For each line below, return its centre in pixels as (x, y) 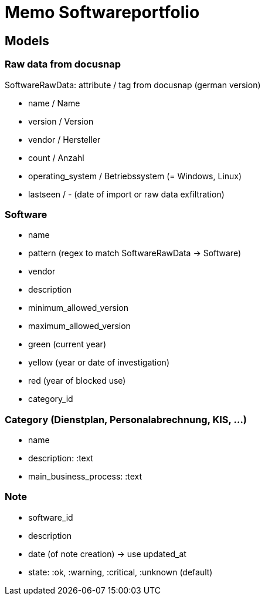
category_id (51, 399)
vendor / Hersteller (64, 139)
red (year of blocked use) (77, 381)
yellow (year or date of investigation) (99, 363)
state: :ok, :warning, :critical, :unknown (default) (120, 572)
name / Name (54, 103)
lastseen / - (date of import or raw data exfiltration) (126, 194)
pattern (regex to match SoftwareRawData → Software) (135, 253)
